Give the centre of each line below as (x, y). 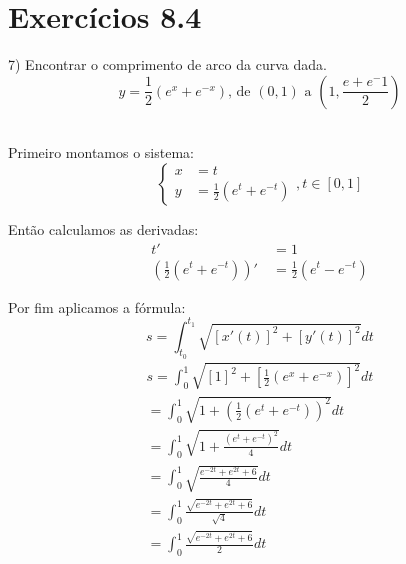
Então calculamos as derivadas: (103, 228)
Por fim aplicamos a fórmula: (97, 306)
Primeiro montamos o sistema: (101, 152)
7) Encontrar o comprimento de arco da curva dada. (167, 64)
